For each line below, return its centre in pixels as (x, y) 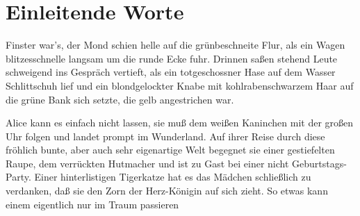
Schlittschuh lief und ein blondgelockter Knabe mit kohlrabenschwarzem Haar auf (180, 85)
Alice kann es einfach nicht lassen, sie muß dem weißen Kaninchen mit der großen (180, 123)
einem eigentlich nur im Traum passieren (92, 204)
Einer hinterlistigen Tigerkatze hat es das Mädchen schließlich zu (173, 177)
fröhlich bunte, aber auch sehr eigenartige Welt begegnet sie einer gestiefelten (170, 150)
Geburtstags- (319, 163)
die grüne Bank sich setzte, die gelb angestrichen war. (120, 99)
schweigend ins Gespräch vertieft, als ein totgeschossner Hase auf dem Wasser (171, 72)
